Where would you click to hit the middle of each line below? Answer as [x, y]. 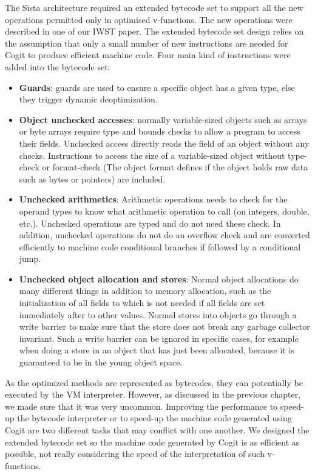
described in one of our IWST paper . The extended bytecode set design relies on [154, 31]
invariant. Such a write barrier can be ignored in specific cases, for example [159, 338]
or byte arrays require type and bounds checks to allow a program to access [160, 131]
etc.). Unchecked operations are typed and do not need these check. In [150, 223]
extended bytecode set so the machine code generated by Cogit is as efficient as [152, 442]
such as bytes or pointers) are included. [92, 179]
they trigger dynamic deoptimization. [88, 99]
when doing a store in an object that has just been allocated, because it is [157, 350]
